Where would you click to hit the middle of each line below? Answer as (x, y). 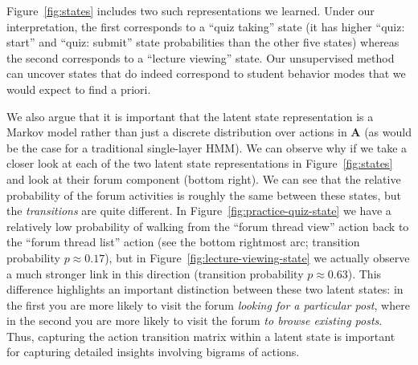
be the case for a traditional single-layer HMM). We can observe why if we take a (207, 147)
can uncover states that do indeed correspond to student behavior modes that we (206, 73)
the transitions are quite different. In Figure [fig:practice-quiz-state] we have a (199, 211)
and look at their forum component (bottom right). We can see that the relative (204, 178)
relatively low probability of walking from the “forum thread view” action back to (208, 226)
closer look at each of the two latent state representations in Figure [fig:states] (200, 163)
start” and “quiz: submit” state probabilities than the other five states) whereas (203, 42)
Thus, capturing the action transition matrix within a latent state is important (201, 336)
